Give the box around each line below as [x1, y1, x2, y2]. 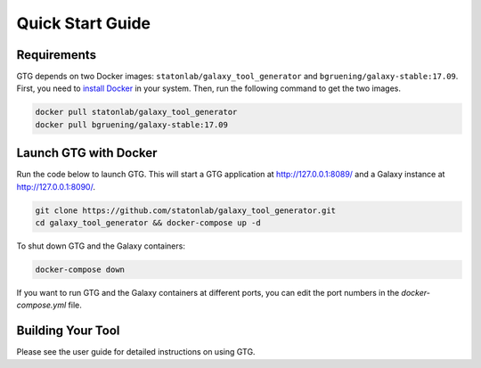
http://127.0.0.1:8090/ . [16, 181, 95, 192]
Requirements [16, 47, 97, 62]
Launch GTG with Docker [16, 145, 158, 160]
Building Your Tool [16, 323, 120, 339]
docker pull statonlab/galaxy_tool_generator [35, 107, 238, 118]
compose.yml [16, 299, 67, 311]
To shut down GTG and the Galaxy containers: [16, 241, 186, 251]
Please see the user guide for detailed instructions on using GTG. [16, 347, 256, 357]
